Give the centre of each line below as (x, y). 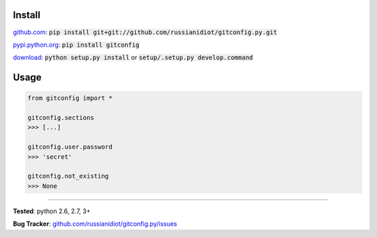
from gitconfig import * (70, 98)
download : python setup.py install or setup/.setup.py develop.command (133, 58)
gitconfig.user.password (70, 147)
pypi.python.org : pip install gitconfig (76, 45)
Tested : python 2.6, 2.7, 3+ (52, 211)
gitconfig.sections (61, 118)
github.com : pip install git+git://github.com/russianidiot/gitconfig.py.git (145, 32)
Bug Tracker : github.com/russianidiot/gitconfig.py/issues (95, 224)
